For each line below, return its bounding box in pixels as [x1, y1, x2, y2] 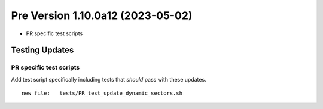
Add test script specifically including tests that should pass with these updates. [11, 76, 206, 83]
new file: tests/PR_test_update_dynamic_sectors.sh [22, 90, 182, 96]
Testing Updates [11, 45, 74, 55]
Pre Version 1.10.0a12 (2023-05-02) [11, 9, 193, 22]
